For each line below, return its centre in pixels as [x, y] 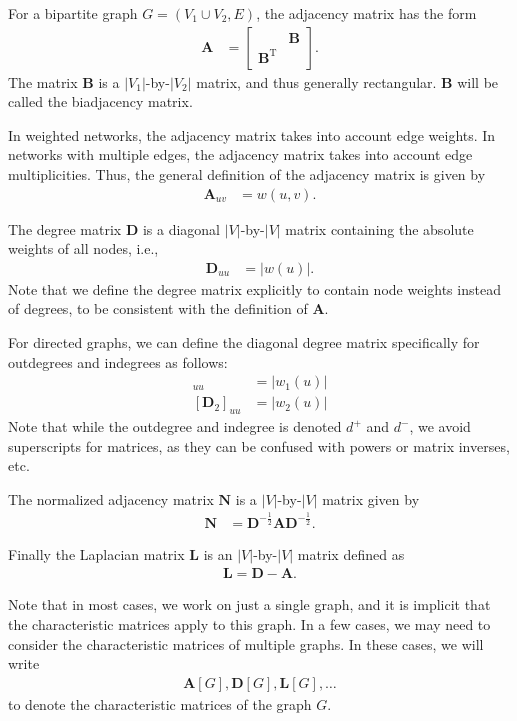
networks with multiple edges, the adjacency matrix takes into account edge [240, 154]
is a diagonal [181, 228]
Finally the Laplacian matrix [96, 553]
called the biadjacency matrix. [100, 101]
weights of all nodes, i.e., [83, 248]
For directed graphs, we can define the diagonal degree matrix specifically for [244, 342]
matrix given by [371, 498]
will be [478, 81]
